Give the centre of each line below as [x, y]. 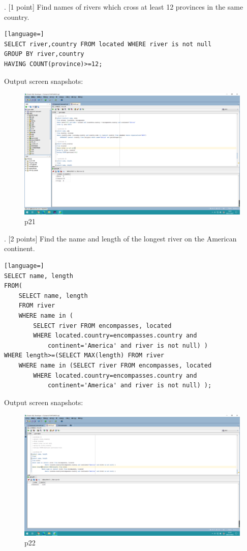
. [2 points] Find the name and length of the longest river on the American [120, 238]
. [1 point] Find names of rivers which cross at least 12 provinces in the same [124, 7]
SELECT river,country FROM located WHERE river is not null [108, 44]
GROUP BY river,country [44, 54]
